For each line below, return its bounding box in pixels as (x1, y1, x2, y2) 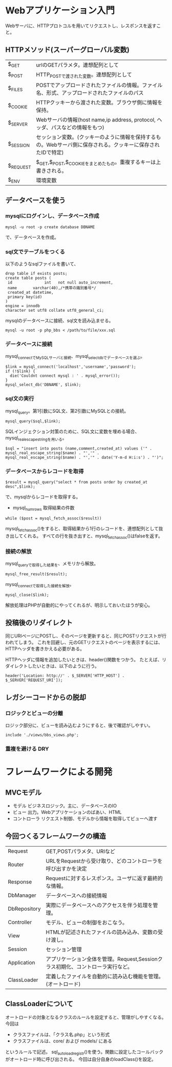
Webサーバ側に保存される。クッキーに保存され (46, 141, 160, 148)
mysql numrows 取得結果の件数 (12, 505, 75, 512)
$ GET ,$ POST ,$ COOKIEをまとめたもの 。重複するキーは (36, 158, 156, 167)
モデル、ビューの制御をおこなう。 (46, 919, 128, 926)
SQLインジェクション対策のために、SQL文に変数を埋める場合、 (5, 429, 140, 435)
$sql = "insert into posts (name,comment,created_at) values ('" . (5, 446, 153, 451)
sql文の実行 (5, 395, 34, 402)
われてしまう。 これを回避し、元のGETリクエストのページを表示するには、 (5, 639, 163, 646)
